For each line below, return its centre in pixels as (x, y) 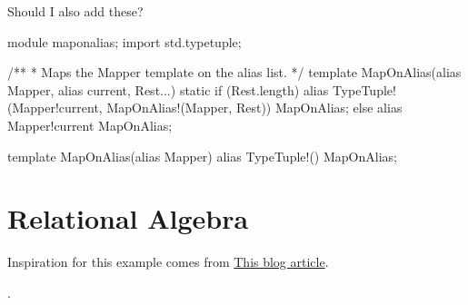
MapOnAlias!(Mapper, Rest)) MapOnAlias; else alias (254, 108)
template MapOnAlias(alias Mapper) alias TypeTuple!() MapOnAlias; (202, 156)
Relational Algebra (128, 218)
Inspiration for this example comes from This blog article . (168, 262)
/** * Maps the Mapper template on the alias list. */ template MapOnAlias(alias (234, 72)
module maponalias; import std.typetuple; (124, 41)
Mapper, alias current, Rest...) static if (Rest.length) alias (168, 89)
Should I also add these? (75, 11)
